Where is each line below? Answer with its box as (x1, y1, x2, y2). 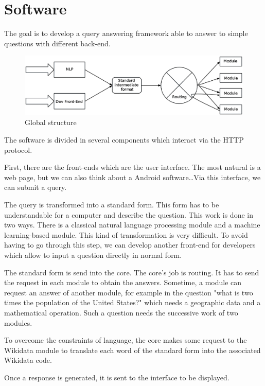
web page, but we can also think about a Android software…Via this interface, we (4, 171, 261, 182)
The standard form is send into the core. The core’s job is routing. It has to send (4, 267, 259, 277)
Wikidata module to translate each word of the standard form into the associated (4, 344, 261, 355)
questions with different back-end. (4, 38, 111, 48)
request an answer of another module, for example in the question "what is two (4, 287, 253, 297)
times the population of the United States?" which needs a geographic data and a (4, 297, 261, 308)
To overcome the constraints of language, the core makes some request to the (4, 335, 247, 345)
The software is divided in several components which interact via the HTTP (4, 134, 244, 145)
